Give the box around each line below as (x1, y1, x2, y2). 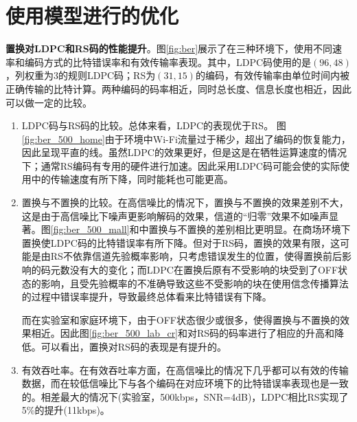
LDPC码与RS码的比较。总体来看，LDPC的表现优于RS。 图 (21, 118, 286, 133)
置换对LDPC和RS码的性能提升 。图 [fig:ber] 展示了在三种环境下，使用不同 (5, 41, 333, 56)
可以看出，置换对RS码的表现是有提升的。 (41, 340, 227, 353)
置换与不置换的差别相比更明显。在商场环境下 (148, 222, 351, 236)
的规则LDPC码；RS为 (58, 68, 156, 82)
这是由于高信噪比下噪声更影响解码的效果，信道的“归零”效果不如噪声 (21, 208, 330, 223)
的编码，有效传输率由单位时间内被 (195, 68, 349, 82)
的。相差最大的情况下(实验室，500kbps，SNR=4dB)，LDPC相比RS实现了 (21, 389, 349, 403)
